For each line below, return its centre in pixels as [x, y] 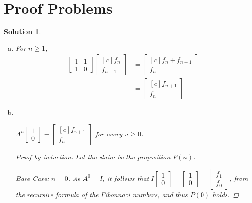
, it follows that [126, 178]
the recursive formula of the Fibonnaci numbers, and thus [101, 194]
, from [239, 178]
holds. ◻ [226, 194]
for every [109, 133]
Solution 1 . [23, 32]
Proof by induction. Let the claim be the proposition [93, 156]
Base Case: [32, 178]
